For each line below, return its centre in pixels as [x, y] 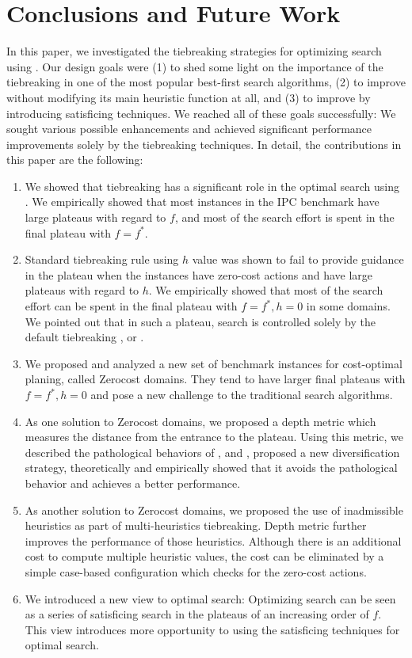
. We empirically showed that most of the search [266, 290]
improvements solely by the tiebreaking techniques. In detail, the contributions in [204, 144]
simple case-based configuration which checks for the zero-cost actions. [196, 571]
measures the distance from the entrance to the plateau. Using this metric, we [214, 437]
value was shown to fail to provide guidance [298, 259]
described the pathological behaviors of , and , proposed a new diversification [212, 452]
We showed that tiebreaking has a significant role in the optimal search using [212, 186]
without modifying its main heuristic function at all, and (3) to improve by [189, 97]
